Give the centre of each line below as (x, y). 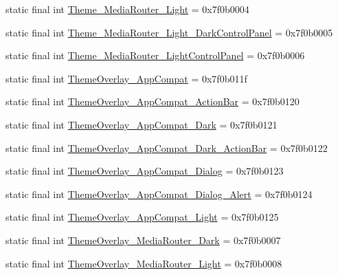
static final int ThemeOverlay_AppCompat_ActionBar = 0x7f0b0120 (153, 101)
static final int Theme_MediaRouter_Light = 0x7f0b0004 (127, 9)
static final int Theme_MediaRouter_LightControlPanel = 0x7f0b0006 (155, 55)
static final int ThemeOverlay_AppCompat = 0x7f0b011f (126, 78)
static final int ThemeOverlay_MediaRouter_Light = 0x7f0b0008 (144, 263)
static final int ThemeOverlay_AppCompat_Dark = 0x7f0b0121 (142, 124)
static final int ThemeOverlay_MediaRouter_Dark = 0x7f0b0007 (143, 240)
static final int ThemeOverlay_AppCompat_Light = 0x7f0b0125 (142, 217)
